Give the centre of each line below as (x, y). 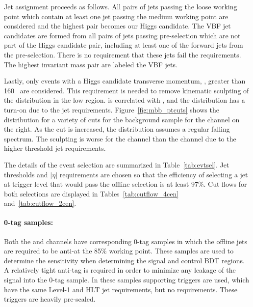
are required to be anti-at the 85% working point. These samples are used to (119, 251)
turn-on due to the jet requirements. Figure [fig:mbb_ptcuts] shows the (112, 109)
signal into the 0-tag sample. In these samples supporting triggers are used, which (127, 280)
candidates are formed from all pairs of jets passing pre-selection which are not (122, 35)
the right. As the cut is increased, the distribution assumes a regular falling (117, 129)
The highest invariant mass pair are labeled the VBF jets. (91, 64)
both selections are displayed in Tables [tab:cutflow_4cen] (91, 193)
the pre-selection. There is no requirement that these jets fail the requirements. (123, 54)
